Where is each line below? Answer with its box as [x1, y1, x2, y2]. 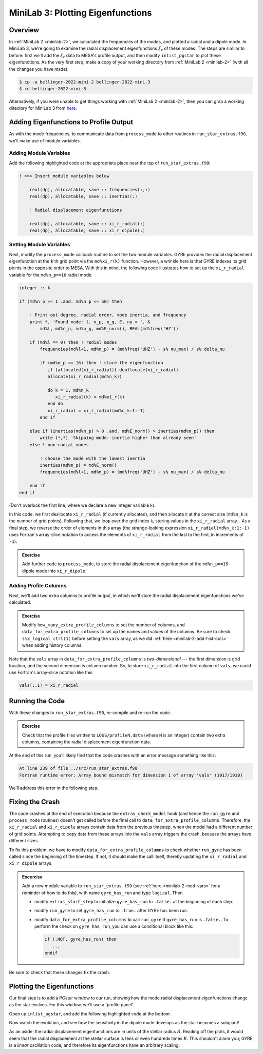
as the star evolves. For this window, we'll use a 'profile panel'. [9, 1002, 134, 1008]
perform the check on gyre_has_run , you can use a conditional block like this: [34, 923, 194, 929]
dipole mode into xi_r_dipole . [22, 568, 87, 574]
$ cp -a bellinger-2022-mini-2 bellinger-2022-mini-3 [19, 79, 150, 85]
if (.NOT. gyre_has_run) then [44, 936, 117, 942]
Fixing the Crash [9, 797, 60, 806]
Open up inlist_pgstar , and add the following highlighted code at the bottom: [9, 1011, 171, 1016]
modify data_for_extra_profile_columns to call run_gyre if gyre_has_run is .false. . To [34, 916, 228, 922]
